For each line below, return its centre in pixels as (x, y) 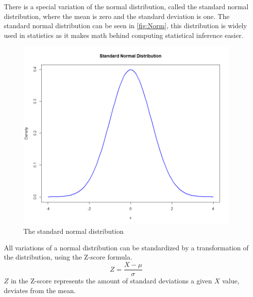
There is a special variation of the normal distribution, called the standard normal (126, 6)
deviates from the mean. (40, 290)
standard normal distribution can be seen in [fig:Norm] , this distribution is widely (126, 26)
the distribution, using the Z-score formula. (68, 257)
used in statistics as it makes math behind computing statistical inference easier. (124, 35)
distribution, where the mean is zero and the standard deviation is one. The (117, 16)
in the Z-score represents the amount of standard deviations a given (111, 281)
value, (231, 281)
